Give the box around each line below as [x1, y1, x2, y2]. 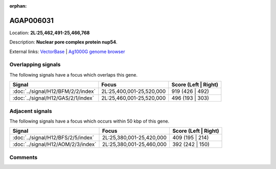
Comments [9, 154, 38, 161]
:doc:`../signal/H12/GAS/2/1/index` [12, 94, 95, 102]
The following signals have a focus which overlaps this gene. [9, 71, 138, 78]
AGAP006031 [9, 16, 54, 25]
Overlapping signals [9, 61, 61, 68]
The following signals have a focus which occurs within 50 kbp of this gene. [9, 118, 170, 124]
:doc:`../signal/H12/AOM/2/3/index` [12, 141, 97, 148]
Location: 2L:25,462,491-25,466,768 [9, 30, 90, 36]
